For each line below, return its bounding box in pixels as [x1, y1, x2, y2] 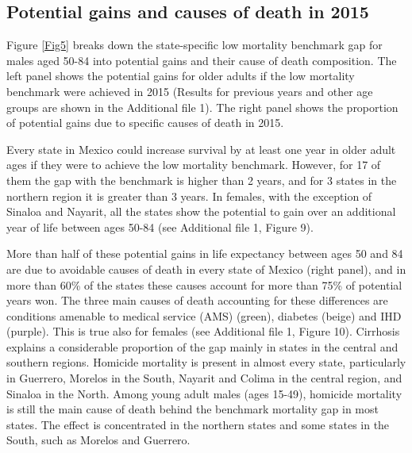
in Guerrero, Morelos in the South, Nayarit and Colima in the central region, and [6, 370, 402, 386]
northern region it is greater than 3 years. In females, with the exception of [6, 187, 372, 204]
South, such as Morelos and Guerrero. [6, 432, 191, 448]
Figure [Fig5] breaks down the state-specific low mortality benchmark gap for [6, 36, 383, 53]
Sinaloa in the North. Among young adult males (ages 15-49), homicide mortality [6, 385, 402, 401]
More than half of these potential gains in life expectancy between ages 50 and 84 [6, 245, 403, 262]
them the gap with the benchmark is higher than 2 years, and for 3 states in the [6, 171, 397, 188]
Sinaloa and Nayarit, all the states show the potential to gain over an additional [6, 203, 396, 220]
